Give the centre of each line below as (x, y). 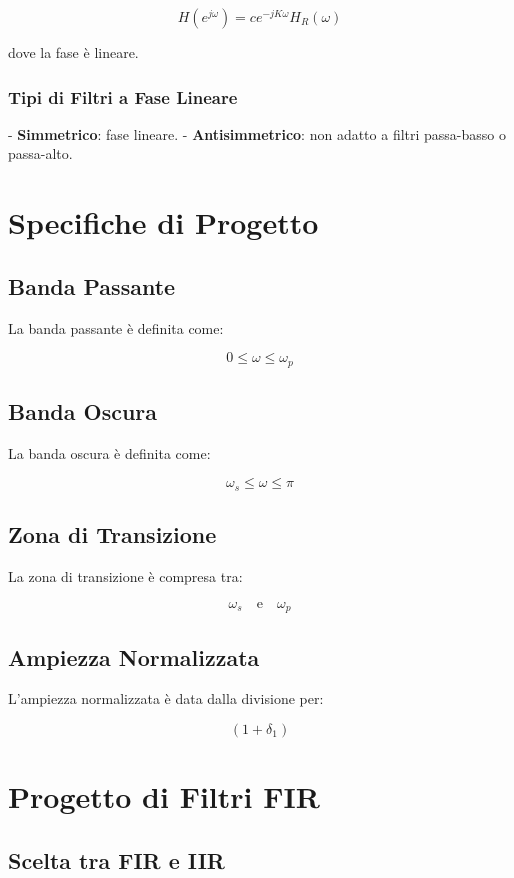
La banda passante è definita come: (116, 327)
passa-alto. (40, 153)
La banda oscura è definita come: (109, 452)
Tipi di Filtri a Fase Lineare (123, 96)
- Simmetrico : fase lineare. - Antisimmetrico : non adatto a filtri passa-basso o (257, 133)
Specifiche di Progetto (163, 222)
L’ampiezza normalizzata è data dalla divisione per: (166, 698)
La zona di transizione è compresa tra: (125, 576)
